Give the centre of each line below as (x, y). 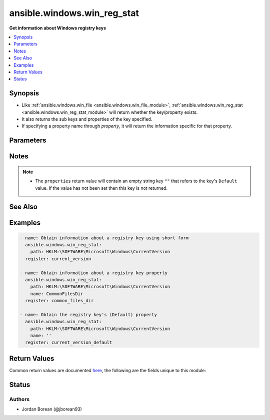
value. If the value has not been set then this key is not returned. (101, 188)
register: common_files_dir (59, 301)
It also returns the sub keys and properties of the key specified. (87, 119)
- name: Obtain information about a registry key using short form (104, 238)
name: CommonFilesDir (57, 294)
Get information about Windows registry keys (58, 28)
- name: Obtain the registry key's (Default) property (88, 314)
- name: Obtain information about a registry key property (93, 273)
